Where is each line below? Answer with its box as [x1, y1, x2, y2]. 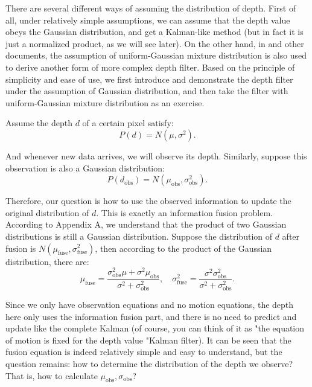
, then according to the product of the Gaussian [95, 241, 272, 254]
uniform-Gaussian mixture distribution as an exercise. [5, 96, 205, 109]
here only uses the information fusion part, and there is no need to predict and [5, 310, 297, 322]
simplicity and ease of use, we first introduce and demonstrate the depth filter [5, 72, 293, 85]
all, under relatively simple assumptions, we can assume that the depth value [5, 13, 290, 26]
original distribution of [5, 206, 89, 219]
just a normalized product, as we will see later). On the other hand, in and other [5, 37, 304, 50]
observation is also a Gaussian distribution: [5, 161, 165, 174]
